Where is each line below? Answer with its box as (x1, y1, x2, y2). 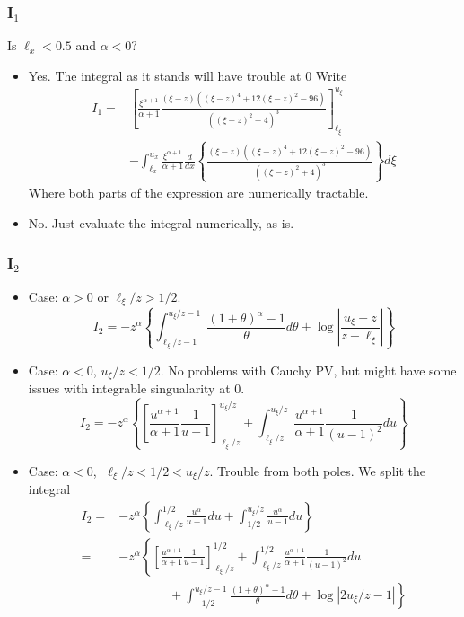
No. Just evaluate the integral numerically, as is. (28, 213, 294, 232)
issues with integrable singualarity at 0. (28, 379, 245, 398)
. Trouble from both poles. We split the (209, 461, 425, 480)
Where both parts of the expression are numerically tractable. (28, 183, 369, 202)
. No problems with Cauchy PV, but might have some (160, 360, 457, 379)
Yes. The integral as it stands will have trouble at (28, 66, 302, 84)
